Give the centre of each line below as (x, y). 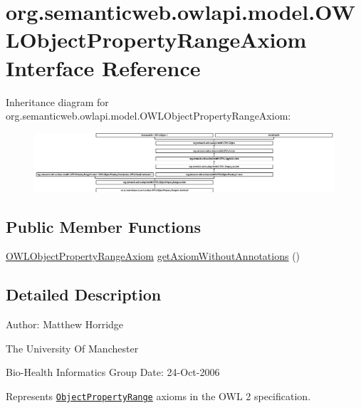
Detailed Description (84, 294)
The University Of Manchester (72, 348)
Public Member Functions (103, 226)
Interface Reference (103, 67)
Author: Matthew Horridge (65, 324)
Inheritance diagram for (57, 101)
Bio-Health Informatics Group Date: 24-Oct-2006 (113, 372)
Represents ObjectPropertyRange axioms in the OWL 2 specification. (158, 396)
